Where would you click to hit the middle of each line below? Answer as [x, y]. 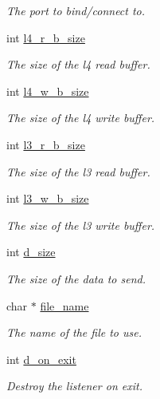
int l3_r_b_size [46, 144]
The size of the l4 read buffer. [78, 64]
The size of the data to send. [76, 278]
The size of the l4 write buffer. [81, 118]
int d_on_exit [41, 359]
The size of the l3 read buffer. [78, 171]
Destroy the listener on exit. [74, 386]
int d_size [31, 252]
